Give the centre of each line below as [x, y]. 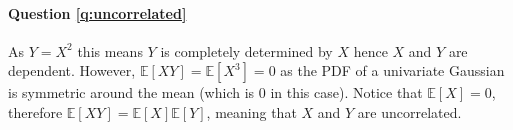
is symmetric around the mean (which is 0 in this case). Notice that [215, 92]
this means [110, 50]
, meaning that [251, 111]
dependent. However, [72, 70]
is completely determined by [246, 50]
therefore [35, 111]
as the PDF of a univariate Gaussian [392, 70]
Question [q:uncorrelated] [97, 12]
